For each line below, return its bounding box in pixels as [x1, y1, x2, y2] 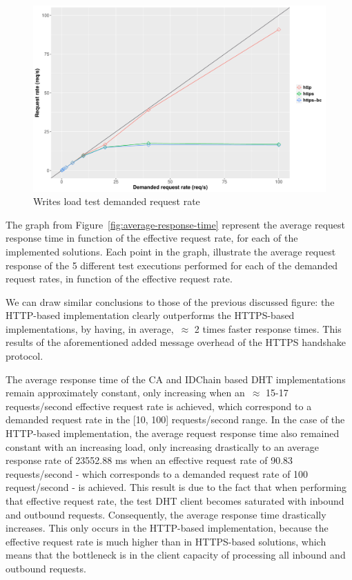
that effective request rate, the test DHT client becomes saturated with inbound [6, 494, 344, 508]
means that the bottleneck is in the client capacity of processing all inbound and [6, 548, 346, 562]
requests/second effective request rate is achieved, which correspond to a [6, 398, 312, 413]
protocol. [6, 349, 43, 363]
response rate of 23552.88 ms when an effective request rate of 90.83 [6, 453, 293, 467]
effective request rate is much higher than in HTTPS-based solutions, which [6, 534, 326, 548]
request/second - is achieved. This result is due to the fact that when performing [6, 480, 347, 494]
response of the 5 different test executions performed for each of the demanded [6, 258, 338, 272]
